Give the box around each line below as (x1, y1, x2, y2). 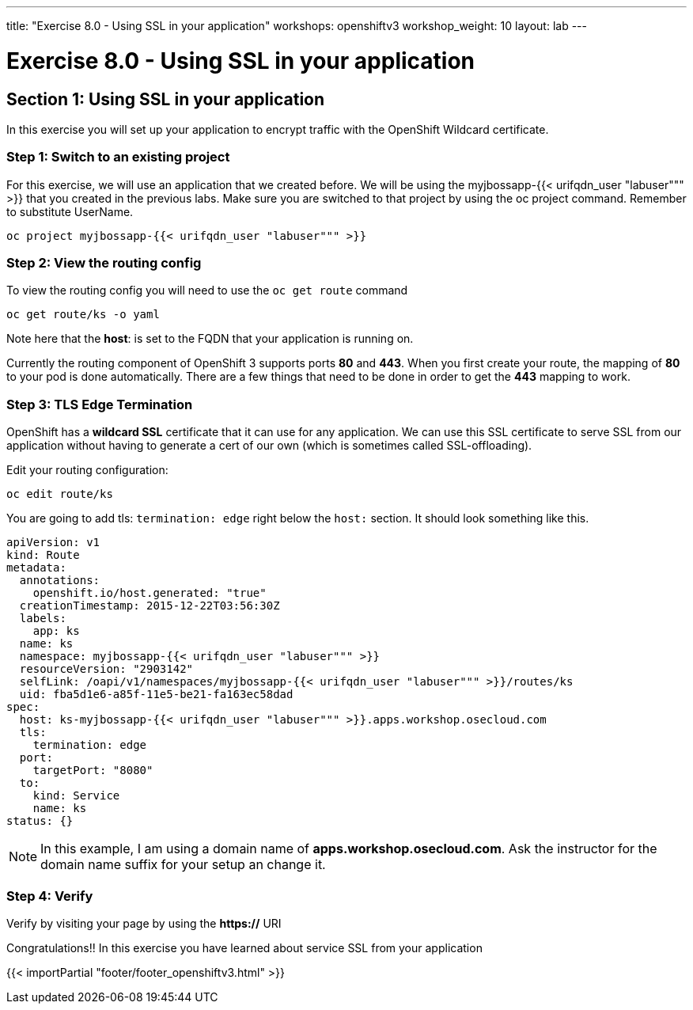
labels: (19, 612, 66, 625)
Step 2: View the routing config (6, 255, 202, 271)
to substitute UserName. (6, 204, 134, 218)
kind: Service (32, 789, 120, 803)
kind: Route (6, 549, 80, 562)
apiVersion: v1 (6, 536, 100, 549)
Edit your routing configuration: (6, 463, 169, 477)
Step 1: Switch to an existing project (6, 149, 230, 165)
